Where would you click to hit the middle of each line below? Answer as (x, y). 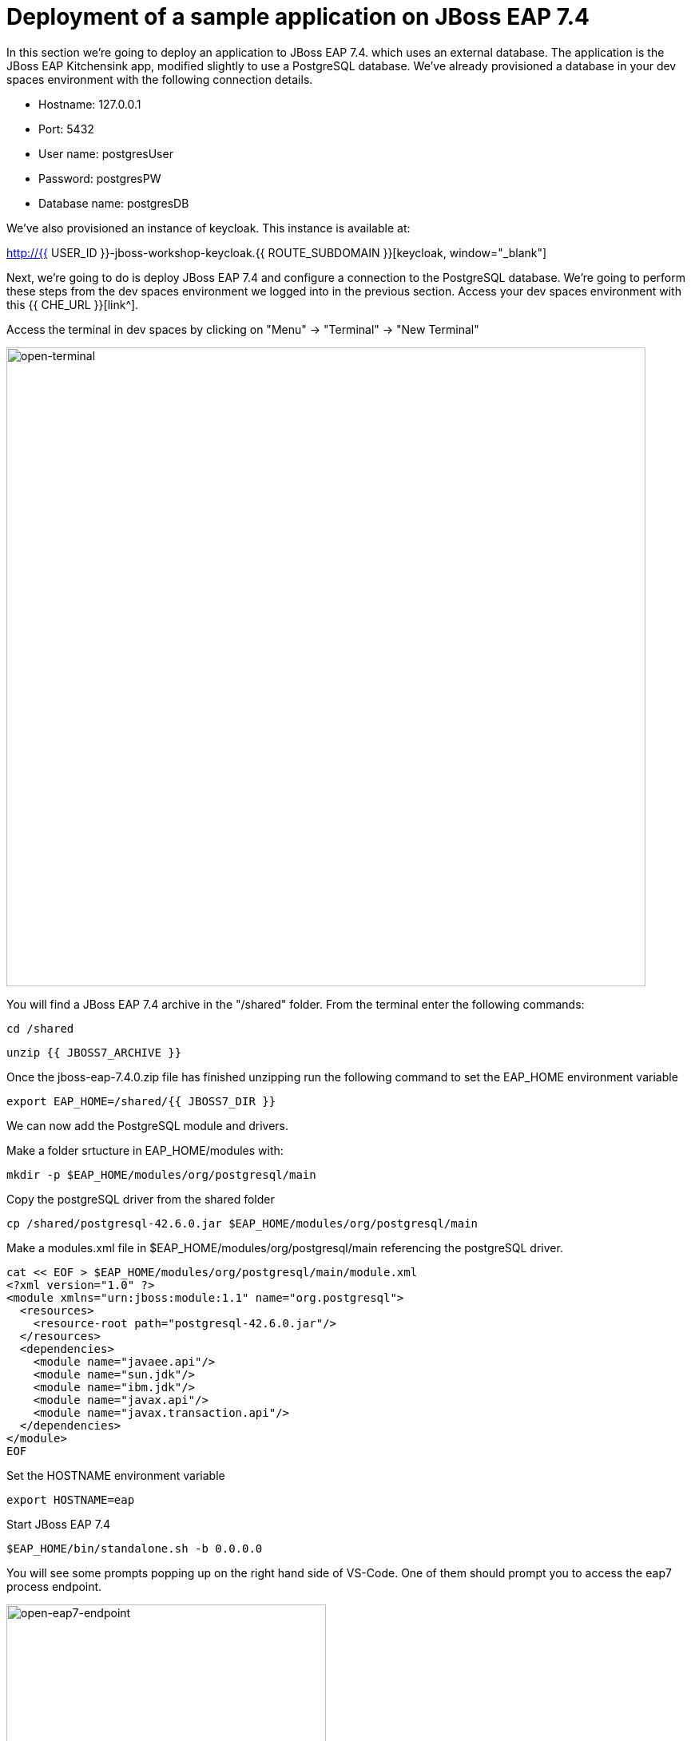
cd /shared (40, 1028)
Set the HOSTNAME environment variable (116, 1475)
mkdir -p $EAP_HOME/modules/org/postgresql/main (161, 1174)
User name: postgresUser (106, 153)
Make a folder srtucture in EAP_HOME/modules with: (145, 1150)
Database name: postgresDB (114, 203)
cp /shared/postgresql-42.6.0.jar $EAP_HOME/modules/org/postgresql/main (242, 1223)
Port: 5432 (66, 129)
